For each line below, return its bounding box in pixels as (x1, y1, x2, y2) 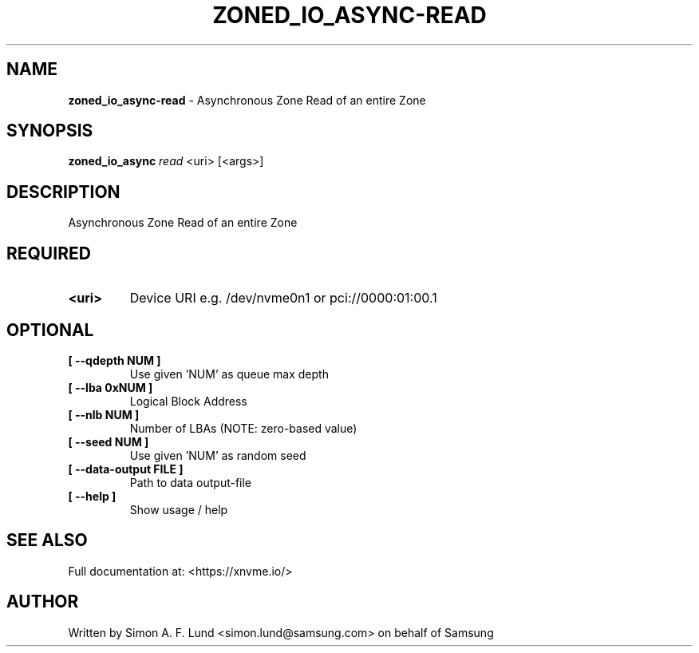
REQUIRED (6, 243, 91, 263)
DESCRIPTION (6, 181, 120, 202)
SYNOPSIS (6, 121, 93, 141)
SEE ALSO (6, 530, 88, 551)
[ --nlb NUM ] (68, 407, 140, 421)
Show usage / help (129, 502, 228, 516)
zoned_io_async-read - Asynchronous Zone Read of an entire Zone (68, 93, 426, 107)
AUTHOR (6, 592, 79, 612)
